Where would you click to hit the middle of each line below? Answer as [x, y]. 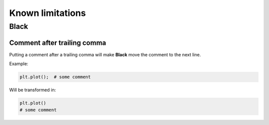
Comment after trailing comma [58, 43]
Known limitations [48, 13]
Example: [19, 64]
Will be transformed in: [33, 90]
